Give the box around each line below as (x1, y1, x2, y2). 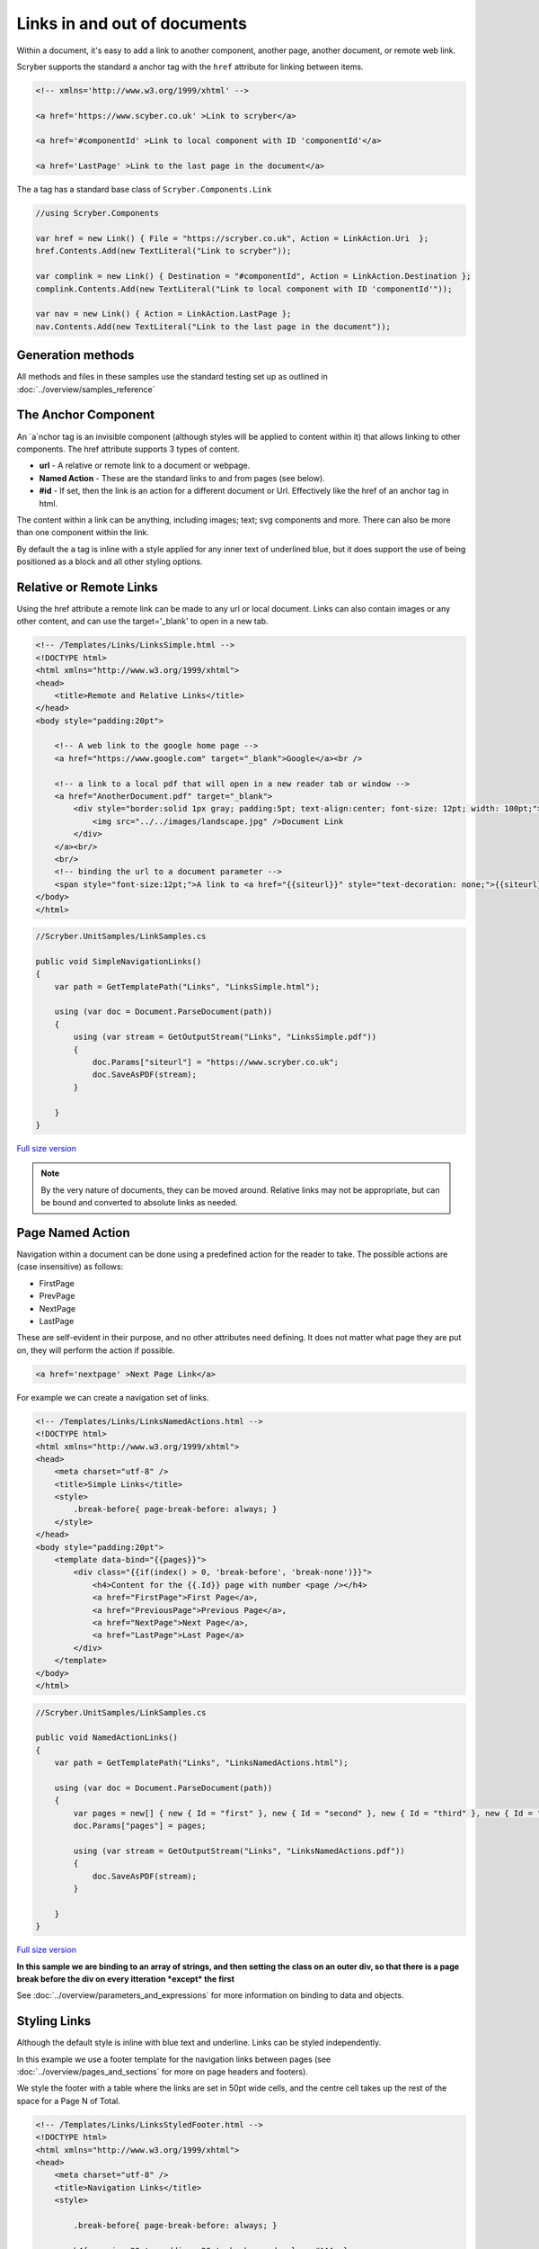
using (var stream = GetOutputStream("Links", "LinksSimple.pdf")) (73, 1032, 377, 1043)
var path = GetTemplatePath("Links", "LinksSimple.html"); (54, 981, 321, 991)
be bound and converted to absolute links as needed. (40, 1197, 238, 1208)
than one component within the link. (16, 527, 150, 538)
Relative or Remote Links (16, 579, 159, 595)
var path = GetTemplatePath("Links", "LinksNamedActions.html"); (54, 1758, 349, 1768)
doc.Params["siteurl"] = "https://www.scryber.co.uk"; (92, 1057, 340, 1068)
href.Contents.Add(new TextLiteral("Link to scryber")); (35, 246, 292, 256)
